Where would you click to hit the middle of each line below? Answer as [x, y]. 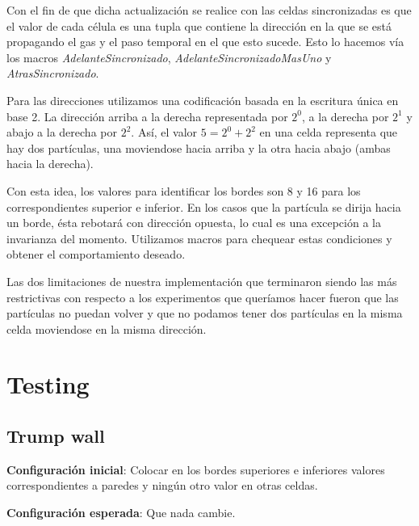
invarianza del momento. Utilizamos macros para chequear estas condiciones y [199, 238]
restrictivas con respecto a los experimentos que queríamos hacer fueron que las [203, 297]
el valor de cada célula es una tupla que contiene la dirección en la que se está [199, 25]
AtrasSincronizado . [53, 73]
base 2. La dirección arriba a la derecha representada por [147, 116]
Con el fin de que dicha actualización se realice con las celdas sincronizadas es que [209, 10]
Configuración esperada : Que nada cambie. [121, 513]
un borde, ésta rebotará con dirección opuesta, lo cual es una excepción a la [194, 223]
